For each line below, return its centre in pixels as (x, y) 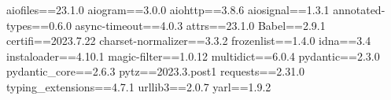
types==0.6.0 (39, 25)
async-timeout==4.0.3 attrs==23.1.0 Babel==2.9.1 (200, 25)
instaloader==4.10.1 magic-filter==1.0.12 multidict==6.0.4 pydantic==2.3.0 (193, 56)
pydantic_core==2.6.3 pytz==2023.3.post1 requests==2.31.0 (156, 71)
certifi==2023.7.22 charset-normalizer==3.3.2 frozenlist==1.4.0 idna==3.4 (189, 41)
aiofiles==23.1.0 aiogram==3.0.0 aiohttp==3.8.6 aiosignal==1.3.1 (168, 9)
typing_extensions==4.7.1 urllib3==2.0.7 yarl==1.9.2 (139, 86)
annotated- (359, 9)
